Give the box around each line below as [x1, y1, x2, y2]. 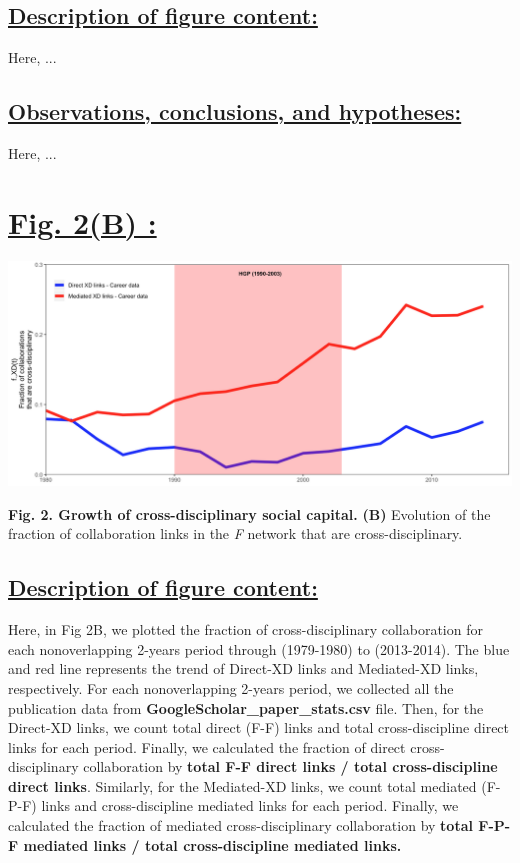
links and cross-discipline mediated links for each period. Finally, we [41, 795, 459, 816]
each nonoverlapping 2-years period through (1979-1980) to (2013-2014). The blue [8, 638, 510, 659]
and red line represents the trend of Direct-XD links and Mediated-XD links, [8, 658, 479, 679]
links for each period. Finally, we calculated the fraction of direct [8, 736, 406, 757]
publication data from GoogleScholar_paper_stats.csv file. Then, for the [8, 697, 484, 718]
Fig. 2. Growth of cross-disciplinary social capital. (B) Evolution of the [8, 503, 491, 524]
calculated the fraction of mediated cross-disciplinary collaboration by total [8, 815, 473, 836]
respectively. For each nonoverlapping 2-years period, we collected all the [8, 677, 454, 698]
